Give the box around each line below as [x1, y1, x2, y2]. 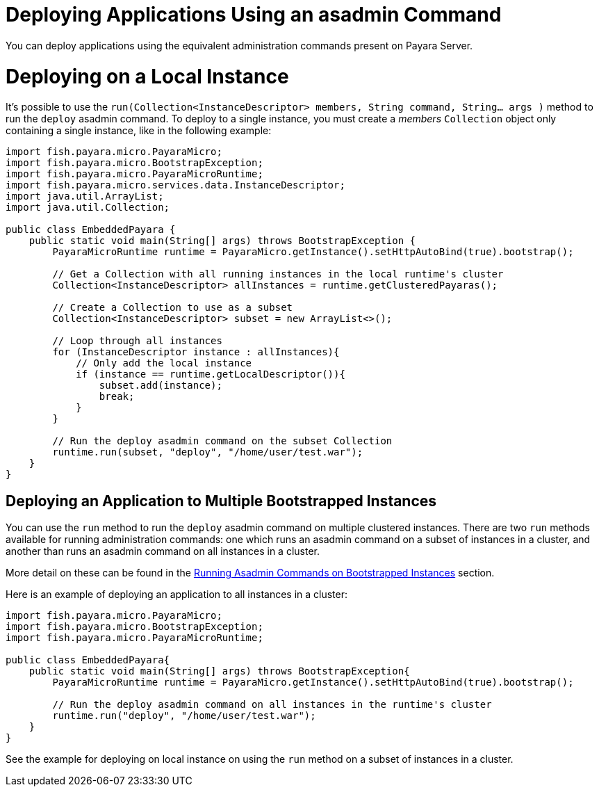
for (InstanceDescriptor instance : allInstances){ [52, 346, 340, 358]
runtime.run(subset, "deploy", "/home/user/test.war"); [52, 446, 363, 458]
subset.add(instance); [99, 380, 222, 391]
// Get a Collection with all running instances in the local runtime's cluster [52, 268, 504, 280]
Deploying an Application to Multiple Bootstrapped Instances [6, 492, 437, 510]
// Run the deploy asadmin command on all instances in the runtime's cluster [52, 699, 492, 711]
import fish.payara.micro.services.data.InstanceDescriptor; [6, 179, 345, 191]
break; [99, 391, 135, 403]
